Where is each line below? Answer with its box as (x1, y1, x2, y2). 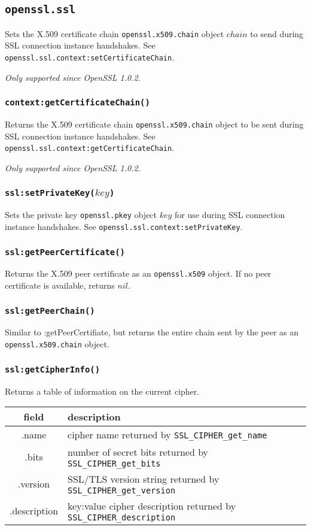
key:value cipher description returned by (68, 499, 236, 513)
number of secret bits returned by (68, 445, 209, 459)
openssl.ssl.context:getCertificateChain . (5, 141, 175, 154)
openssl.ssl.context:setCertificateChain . (5, 51, 175, 63)
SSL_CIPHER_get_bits (68, 459, 161, 469)
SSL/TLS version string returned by (68, 472, 219, 486)
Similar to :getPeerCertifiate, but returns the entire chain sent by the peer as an (5, 326, 299, 338)
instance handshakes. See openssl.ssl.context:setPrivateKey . (5, 220, 243, 232)
